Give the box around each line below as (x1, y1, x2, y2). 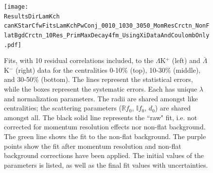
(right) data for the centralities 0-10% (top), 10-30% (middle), (15, 64, 201, 75)
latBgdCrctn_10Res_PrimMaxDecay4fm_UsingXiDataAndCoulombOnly (4, 31, 210, 39)
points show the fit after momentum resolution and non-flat (4, 141, 181, 151)
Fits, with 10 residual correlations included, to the (4, 55, 154, 65)
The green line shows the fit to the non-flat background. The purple (4, 131, 206, 142)
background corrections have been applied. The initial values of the (4, 150, 204, 160)
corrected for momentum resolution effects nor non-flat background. (4, 122, 206, 132)
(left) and (172, 55, 200, 65)
